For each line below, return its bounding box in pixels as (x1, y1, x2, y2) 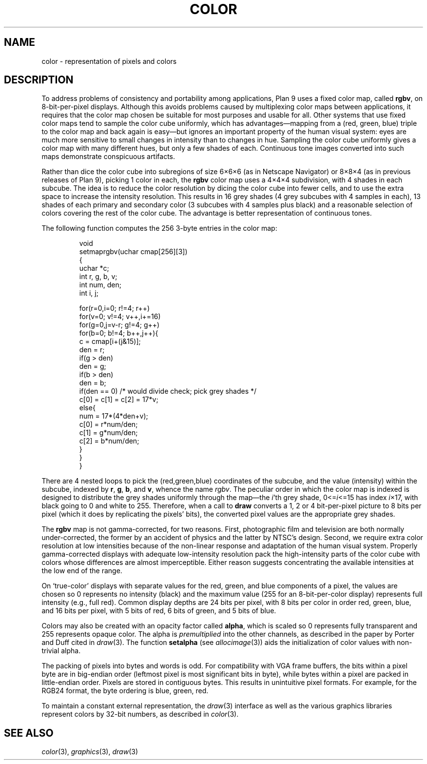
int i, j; (79, 289, 98, 298)
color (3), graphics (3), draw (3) (41, 747, 138, 756)
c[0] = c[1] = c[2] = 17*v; (79, 395, 158, 404)
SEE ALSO (4, 726, 54, 739)
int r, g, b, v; (79, 272, 117, 281)
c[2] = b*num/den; (79, 437, 139, 445)
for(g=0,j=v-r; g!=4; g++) (79, 321, 160, 329)
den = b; (79, 379, 106, 387)
